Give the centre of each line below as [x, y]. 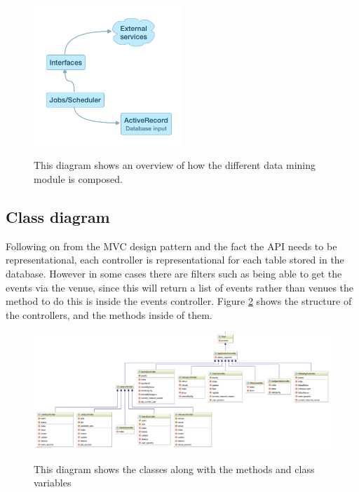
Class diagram [58, 216]
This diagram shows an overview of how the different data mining [175, 165]
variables [53, 483]
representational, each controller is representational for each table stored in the [175, 260]
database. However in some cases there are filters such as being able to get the [174, 273]
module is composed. [78, 178]
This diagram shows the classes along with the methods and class [174, 469]
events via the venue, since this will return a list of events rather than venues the [180, 287]
